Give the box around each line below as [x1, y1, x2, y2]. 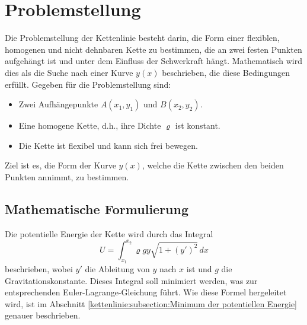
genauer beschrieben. [5, 309, 81, 321]
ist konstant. [175, 119, 220, 132]
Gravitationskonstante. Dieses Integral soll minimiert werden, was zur [5, 274, 258, 286]
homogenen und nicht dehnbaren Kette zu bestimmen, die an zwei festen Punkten [5, 43, 302, 55]
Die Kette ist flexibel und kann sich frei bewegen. [18, 139, 198, 151]
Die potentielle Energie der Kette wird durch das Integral [5, 227, 213, 240]
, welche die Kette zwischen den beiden [142, 159, 284, 171]
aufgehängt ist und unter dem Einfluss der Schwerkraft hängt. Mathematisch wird [5, 55, 303, 67]
